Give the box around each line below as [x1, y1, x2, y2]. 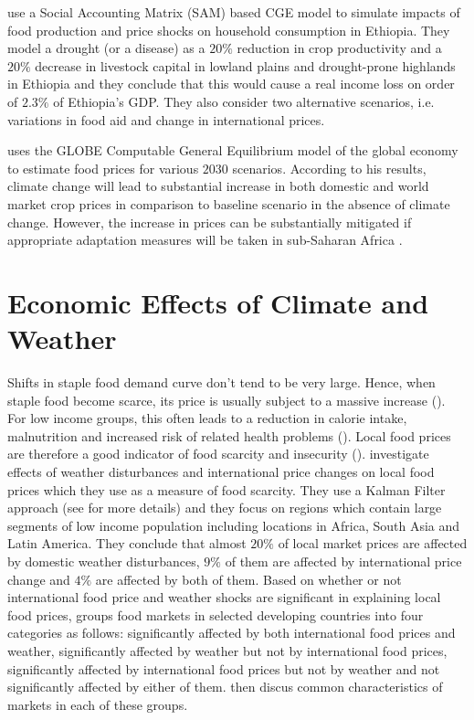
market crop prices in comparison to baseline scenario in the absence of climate [7, 194, 450, 213]
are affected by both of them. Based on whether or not [95, 569, 402, 588]
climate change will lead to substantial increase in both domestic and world [7, 176, 429, 196]
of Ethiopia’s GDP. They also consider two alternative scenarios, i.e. [53, 91, 435, 111]
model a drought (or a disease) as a [7, 38, 205, 58]
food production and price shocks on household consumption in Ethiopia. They [7, 20, 450, 39]
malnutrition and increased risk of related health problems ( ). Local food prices [7, 426, 451, 445]
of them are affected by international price [225, 551, 462, 570]
